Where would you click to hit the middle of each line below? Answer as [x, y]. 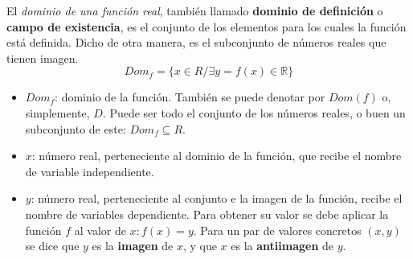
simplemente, [57, 112]
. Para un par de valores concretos [277, 230]
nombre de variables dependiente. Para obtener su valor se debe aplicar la [207, 214]
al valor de [100, 230]
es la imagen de [133, 246]
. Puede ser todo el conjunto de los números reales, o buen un [254, 112]
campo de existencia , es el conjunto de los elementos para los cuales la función [206, 26]
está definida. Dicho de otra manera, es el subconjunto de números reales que [196, 42]
